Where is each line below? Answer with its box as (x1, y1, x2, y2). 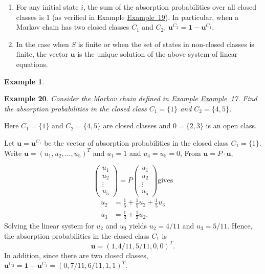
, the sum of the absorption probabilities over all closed (83, 2, 256, 12)
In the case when (16, 38, 69, 49)
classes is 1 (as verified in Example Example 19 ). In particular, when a (16, 11, 239, 22)
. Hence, (227, 220, 253, 231)
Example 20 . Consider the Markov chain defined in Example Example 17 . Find (4, 93, 257, 104)
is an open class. (206, 120, 257, 131)
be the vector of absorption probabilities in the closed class (44, 137, 229, 148)
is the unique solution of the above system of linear (77, 49, 238, 59)
